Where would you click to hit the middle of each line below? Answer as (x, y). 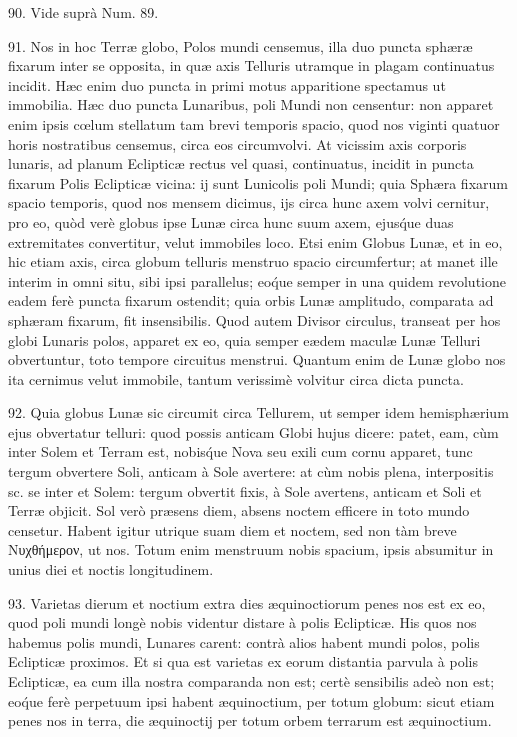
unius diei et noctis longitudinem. (111, 569)
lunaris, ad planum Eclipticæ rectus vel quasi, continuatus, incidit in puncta (241, 163)
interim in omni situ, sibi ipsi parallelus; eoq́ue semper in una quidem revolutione (257, 280)
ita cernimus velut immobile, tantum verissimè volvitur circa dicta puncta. (236, 378)
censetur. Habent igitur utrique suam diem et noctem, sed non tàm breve (232, 529)
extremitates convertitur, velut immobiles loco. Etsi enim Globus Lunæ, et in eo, (255, 241)
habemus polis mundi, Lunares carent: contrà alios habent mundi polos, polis (244, 641)
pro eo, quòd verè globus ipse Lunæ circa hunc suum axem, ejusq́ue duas (231, 221)
